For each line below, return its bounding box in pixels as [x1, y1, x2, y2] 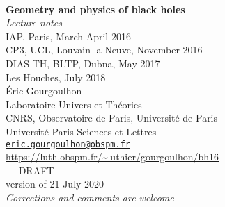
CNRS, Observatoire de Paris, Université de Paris [6, 110, 218, 125]
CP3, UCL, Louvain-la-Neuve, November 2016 [6, 42, 203, 57]
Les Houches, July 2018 [6, 69, 106, 84]
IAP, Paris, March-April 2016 [6, 28, 131, 43]
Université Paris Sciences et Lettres [6, 124, 157, 138]
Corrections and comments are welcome [6, 190, 174, 204]
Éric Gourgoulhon [6, 83, 82, 98]
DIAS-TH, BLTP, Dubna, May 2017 [6, 56, 160, 70]
